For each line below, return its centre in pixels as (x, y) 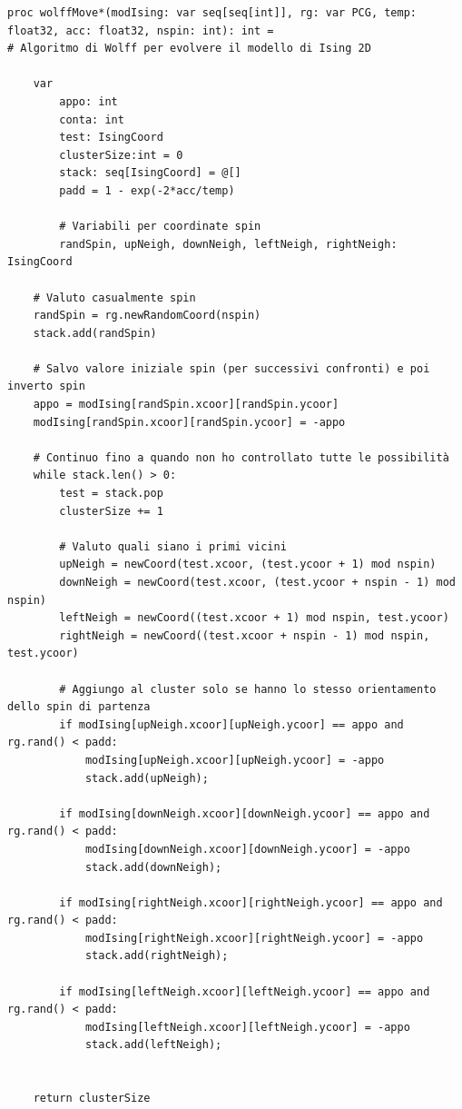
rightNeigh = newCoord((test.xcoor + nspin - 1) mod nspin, (245, 635)
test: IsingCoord (111, 138)
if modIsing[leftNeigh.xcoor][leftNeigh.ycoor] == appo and (245, 991)
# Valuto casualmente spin (114, 297)
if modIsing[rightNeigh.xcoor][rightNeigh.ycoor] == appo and (251, 902)
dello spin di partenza (79, 707)
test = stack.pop (111, 494)
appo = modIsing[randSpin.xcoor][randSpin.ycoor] (186, 405)
